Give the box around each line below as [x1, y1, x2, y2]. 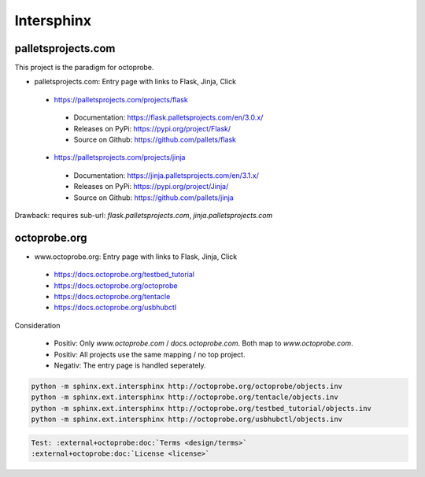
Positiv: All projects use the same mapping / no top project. [54, 349, 246, 359]
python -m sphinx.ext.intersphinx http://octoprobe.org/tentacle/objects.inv [31, 393, 338, 401]
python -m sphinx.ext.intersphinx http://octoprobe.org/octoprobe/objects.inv [31, 382, 342, 390]
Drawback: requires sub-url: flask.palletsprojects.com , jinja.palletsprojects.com [14, 210, 273, 220]
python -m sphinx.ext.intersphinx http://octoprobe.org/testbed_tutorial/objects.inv [31, 404, 371, 412]
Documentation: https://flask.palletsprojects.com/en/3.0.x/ [73, 113, 264, 122]
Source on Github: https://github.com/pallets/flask [73, 135, 236, 145]
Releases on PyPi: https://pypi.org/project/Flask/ [73, 124, 231, 133]
